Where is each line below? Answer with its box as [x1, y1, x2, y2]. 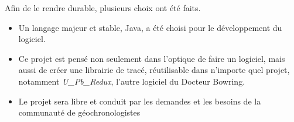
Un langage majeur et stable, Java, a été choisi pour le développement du [18, 21, 282, 33]
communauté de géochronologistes [18, 106, 141, 118]
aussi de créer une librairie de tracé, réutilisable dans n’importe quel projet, [18, 64, 290, 76]
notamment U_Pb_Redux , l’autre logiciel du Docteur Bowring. [18, 75, 245, 87]
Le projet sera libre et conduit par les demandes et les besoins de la [18, 95, 261, 107]
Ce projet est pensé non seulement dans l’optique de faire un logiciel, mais [18, 52, 285, 64]
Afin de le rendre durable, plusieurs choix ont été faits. [5, 2, 201, 13]
